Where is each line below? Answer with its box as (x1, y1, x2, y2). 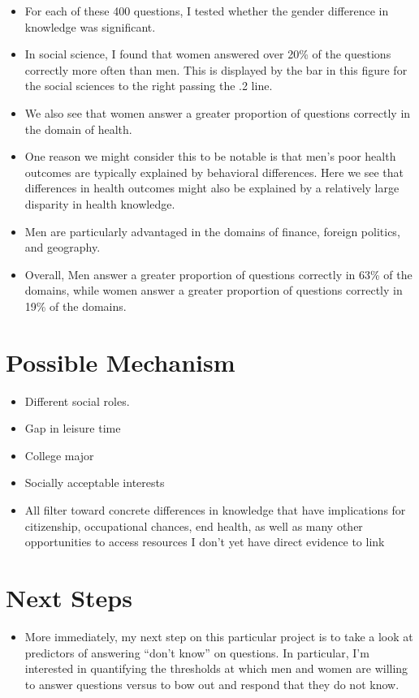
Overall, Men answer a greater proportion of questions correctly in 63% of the (24, 265, 413, 282)
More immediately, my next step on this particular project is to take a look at (24, 627, 413, 644)
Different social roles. (24, 392, 130, 409)
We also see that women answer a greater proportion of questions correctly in (24, 104, 411, 121)
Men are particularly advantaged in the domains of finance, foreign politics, (24, 222, 400, 239)
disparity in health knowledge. (24, 195, 175, 212)
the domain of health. (24, 120, 132, 137)
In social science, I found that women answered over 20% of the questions (24, 45, 391, 62)
